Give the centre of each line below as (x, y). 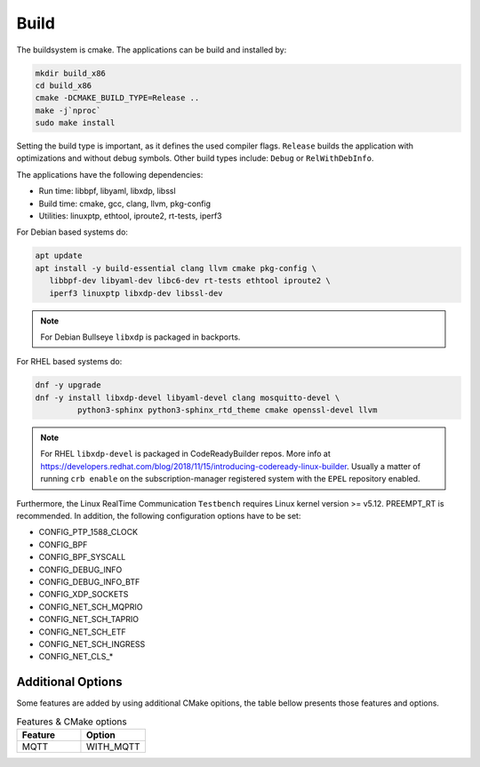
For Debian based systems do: (72, 232)
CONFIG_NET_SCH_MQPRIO (91, 607)
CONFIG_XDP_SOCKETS (84, 595)
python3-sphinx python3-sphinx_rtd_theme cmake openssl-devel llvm (227, 410)
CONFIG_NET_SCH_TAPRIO (89, 619)
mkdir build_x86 (71, 73)
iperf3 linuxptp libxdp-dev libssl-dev (136, 293)
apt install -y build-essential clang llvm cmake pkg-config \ (176, 268)
